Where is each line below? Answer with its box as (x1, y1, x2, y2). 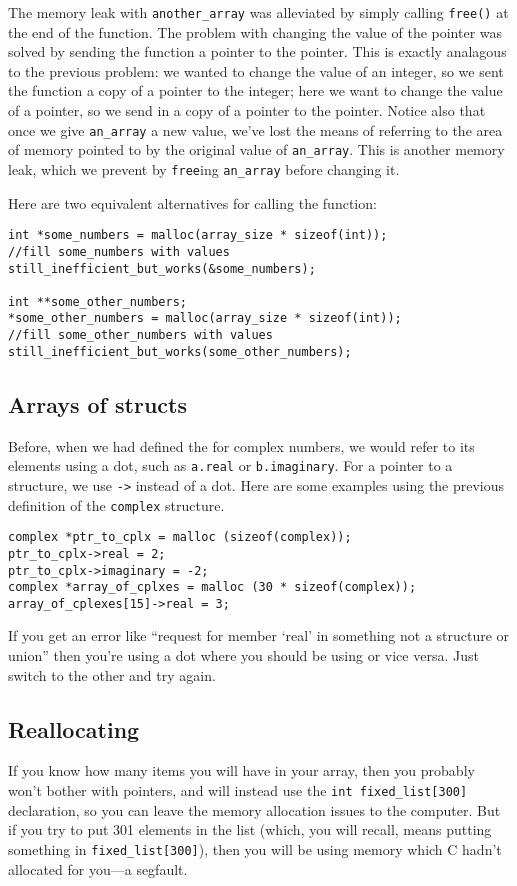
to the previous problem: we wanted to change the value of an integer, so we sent (8, 60, 504, 81)
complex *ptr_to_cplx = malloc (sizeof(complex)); (8, 530, 352, 545)
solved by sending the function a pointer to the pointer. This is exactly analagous (8, 41, 507, 62)
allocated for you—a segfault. (8, 858, 188, 879)
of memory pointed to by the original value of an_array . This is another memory (8, 139, 505, 160)
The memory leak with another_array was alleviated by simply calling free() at (8, 2, 509, 22)
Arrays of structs (8, 388, 187, 419)
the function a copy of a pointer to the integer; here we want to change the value (8, 80, 503, 101)
